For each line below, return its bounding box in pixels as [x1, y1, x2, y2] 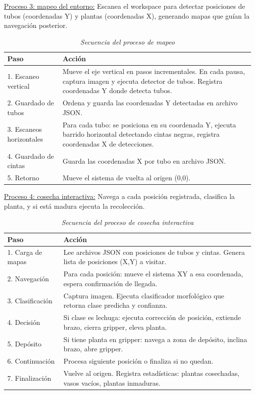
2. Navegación [7, 273, 49, 284]
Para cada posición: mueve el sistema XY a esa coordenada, [63, 269, 243, 279]
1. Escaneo [7, 71, 39, 81]
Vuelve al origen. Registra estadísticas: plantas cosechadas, [63, 368, 240, 378]
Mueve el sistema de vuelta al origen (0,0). [62, 172, 191, 183]
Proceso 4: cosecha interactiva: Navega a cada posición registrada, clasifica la [4, 191, 235, 201]
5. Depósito [7, 339, 42, 349]
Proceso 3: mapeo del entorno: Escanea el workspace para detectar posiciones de [4, 1, 245, 11]
